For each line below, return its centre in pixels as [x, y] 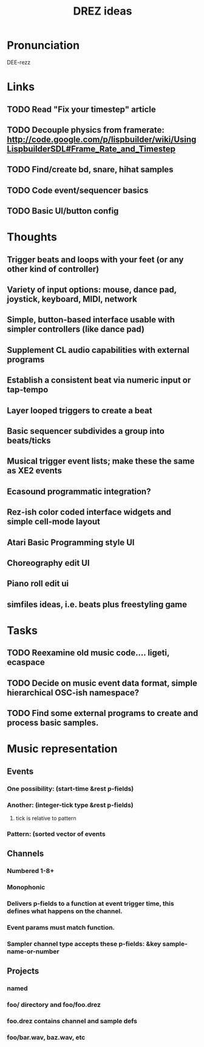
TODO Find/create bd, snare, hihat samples [90, 169]
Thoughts [32, 237]
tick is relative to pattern [46, 818]
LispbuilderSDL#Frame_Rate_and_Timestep [91, 149]
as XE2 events [35, 471]
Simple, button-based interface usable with [91, 320]
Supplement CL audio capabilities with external [98, 350]
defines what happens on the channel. [65, 911]
